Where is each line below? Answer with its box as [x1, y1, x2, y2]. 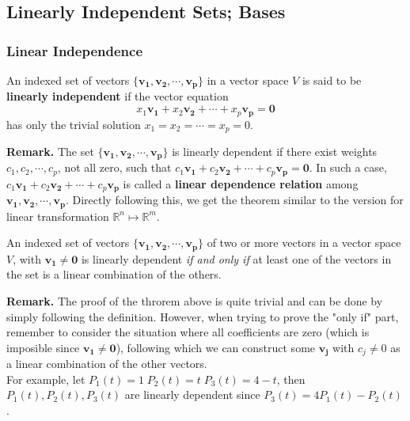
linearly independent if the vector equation [6, 88, 229, 104]
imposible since [6, 339, 80, 355]
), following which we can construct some [116, 339, 316, 355]
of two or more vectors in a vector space [207, 234, 401, 251]
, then [276, 370, 306, 387]
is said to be [302, 72, 362, 88]
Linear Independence [6, 40, 143, 60]
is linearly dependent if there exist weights [172, 142, 378, 159]
